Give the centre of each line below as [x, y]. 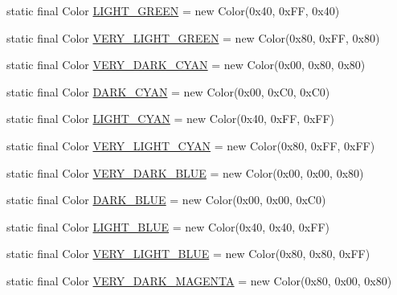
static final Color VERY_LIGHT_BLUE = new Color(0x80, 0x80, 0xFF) [188, 254]
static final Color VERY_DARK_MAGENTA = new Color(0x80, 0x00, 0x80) [199, 280]
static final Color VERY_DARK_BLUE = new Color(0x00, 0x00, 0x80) [185, 172]
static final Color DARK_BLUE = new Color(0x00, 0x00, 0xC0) [166, 200]
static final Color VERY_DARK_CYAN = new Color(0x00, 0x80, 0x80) [186, 65]
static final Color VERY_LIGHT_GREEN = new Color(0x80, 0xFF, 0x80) [193, 37]
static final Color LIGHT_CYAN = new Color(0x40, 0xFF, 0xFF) [171, 119]
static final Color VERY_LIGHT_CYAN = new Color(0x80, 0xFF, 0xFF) [191, 145]
